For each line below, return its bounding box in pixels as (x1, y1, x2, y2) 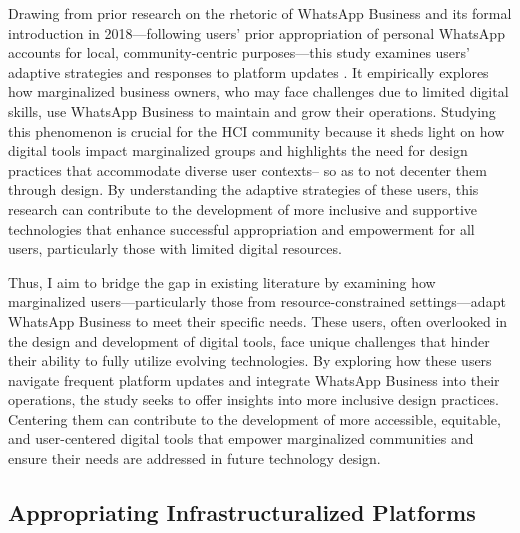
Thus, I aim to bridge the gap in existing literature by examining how (8, 271, 436, 292)
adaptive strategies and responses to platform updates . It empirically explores (8, 61, 489, 82)
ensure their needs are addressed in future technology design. (8, 448, 381, 469)
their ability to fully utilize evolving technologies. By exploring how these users (8, 350, 492, 371)
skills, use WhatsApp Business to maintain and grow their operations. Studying (8, 100, 496, 121)
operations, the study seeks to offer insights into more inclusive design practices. (8, 389, 499, 410)
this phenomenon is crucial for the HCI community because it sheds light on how (8, 120, 505, 141)
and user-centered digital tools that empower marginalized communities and (8, 428, 474, 449)
